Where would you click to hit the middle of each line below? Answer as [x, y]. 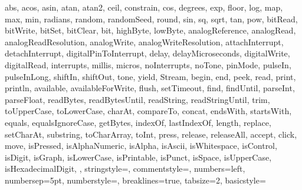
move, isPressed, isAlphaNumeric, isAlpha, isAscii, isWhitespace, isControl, [141, 146]
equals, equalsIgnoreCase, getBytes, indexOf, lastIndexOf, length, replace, [138, 122]
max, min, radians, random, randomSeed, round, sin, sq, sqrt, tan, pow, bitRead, [151, 19]
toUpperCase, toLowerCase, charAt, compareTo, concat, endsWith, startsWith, [148, 111]
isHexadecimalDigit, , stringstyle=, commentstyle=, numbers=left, [125, 169]
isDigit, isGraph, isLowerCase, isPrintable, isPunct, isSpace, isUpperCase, [138, 157]
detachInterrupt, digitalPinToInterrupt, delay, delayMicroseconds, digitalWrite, [147, 53]
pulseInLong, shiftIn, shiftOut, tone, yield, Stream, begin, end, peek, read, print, [150, 76]
